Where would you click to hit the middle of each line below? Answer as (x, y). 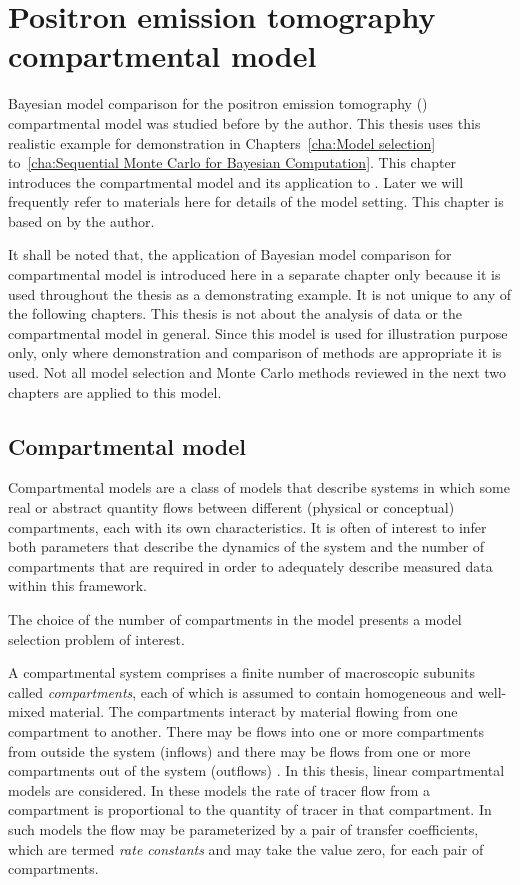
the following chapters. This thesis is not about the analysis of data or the (235, 313)
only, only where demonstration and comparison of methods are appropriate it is (255, 352)
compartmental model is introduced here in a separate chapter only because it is (254, 274)
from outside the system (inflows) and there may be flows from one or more (239, 750)
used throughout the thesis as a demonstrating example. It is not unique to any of (259, 293)
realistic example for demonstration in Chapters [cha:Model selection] (222, 142)
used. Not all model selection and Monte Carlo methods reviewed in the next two (257, 372)
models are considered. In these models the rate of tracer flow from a (219, 789)
